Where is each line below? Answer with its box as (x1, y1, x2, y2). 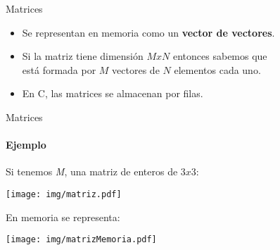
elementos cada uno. (174, 62, 261, 77)
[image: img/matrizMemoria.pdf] (6, 235, 157, 245)
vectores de (112, 62, 160, 77)
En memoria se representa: (6, 209, 120, 224)
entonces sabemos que (172, 49, 267, 63)
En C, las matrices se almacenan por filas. (22, 86, 203, 101)
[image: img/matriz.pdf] (6, 189, 122, 199)
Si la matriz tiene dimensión (22, 49, 144, 63)
